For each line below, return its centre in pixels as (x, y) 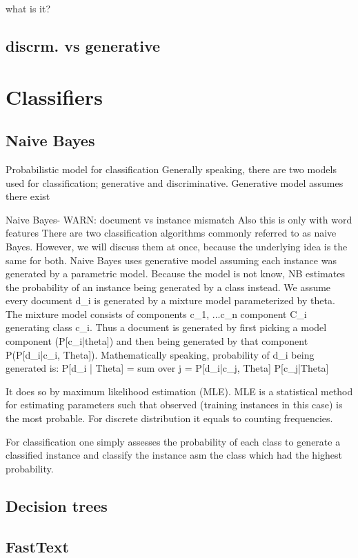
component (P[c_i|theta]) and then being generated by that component (157, 341)
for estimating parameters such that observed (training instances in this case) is (174, 405)
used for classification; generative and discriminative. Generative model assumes (175, 182)
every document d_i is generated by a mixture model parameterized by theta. (170, 300)
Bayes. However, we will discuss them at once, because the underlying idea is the (177, 246)
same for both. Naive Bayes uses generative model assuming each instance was (171, 260)
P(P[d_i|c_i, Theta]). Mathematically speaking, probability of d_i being (160, 354)
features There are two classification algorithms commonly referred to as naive (171, 233)
